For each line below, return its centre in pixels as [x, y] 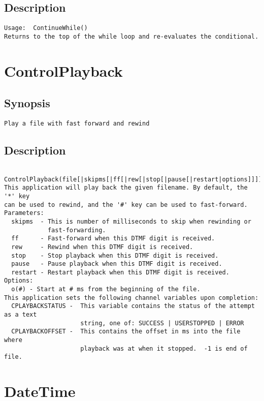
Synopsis [27, 103]
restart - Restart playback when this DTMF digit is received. [120, 272]
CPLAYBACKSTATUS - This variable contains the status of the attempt [133, 306]
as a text [21, 315]
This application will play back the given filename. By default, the [126, 188]
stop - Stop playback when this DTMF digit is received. [115, 255]
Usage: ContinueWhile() [46, 28]
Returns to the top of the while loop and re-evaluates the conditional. [131, 36]
